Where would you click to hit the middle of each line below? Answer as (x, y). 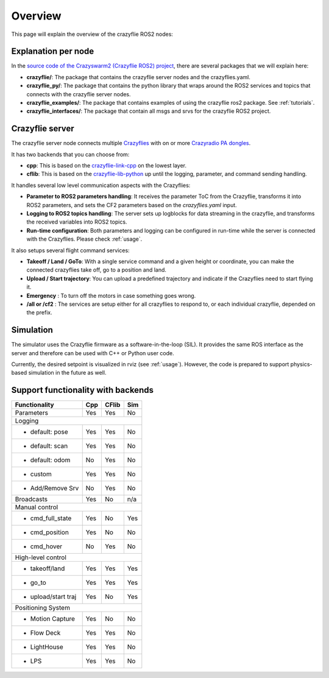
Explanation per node (53, 51)
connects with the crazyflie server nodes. (79, 94)
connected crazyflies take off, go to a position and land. (97, 270)
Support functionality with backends (82, 390)
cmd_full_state (51, 518)
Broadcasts (31, 500)
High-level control (41, 557)
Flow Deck (45, 633)
